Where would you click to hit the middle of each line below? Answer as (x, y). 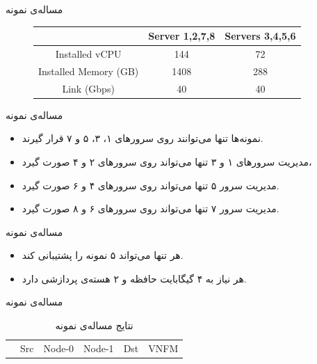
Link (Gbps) (88, 88)
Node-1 (99, 348)
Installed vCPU (88, 53)
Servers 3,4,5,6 (260, 36)
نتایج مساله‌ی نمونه (94, 325)
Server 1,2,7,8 (182, 36)
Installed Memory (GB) (89, 71)
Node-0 (59, 348)
